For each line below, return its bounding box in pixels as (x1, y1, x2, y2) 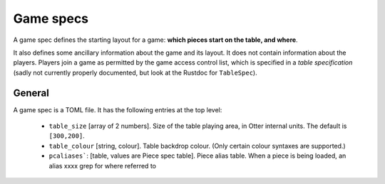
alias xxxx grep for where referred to (48, 161, 157, 170)
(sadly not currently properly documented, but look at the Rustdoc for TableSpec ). (13, 68, 257, 77)
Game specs (13, 11, 89, 26)
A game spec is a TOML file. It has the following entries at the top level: (13, 105, 222, 114)
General (13, 87, 50, 99)
